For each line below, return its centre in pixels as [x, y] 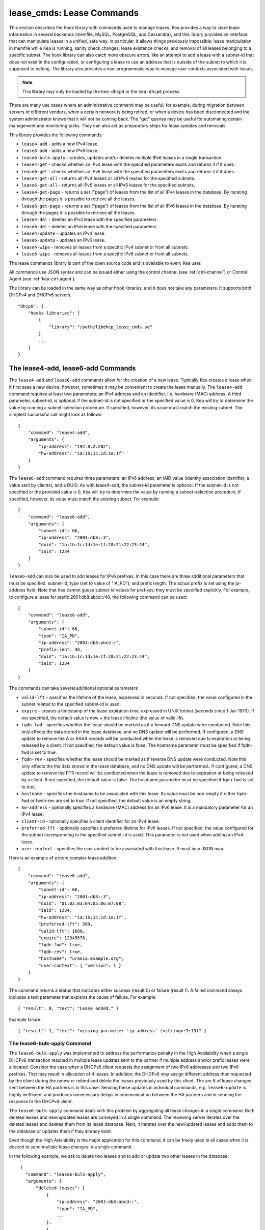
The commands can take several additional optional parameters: [74, 688]
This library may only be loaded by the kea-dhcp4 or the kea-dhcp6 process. [102, 92]
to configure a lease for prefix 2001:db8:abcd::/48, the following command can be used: [98, 597]
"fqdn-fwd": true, [61, 945]
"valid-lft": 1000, [62, 931]
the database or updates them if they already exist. [61, 1131]
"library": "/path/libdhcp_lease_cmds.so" [101, 327]
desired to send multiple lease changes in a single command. [71, 1147]
